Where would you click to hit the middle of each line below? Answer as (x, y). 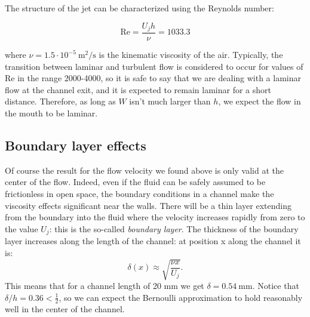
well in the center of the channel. (65, 309)
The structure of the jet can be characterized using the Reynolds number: (139, 8)
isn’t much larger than (170, 101)
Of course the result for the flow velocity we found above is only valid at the (144, 170)
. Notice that (276, 285)
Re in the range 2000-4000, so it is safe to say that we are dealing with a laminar (153, 78)
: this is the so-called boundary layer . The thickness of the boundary (174, 228)
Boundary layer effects (76, 145)
